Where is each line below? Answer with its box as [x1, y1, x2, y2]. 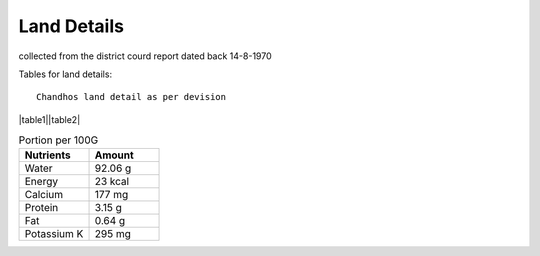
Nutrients [24, 148, 71, 162]
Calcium [24, 188, 64, 202]
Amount [94, 148, 134, 162]
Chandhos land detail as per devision [36, 91, 227, 103]
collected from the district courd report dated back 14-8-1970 [18, 50, 272, 62]
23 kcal [94, 175, 130, 189]
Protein [24, 201, 59, 215]
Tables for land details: [18, 68, 113, 80]
